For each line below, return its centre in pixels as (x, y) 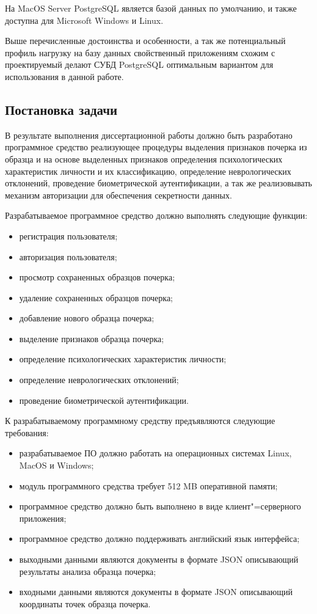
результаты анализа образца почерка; (88, 571)
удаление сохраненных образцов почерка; (96, 297)
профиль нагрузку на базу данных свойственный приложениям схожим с (140, 52)
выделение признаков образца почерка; (92, 338)
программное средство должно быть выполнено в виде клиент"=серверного (160, 506)
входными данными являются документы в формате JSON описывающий (156, 592)
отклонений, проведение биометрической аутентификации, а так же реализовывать (158, 183)
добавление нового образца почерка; (87, 318)
